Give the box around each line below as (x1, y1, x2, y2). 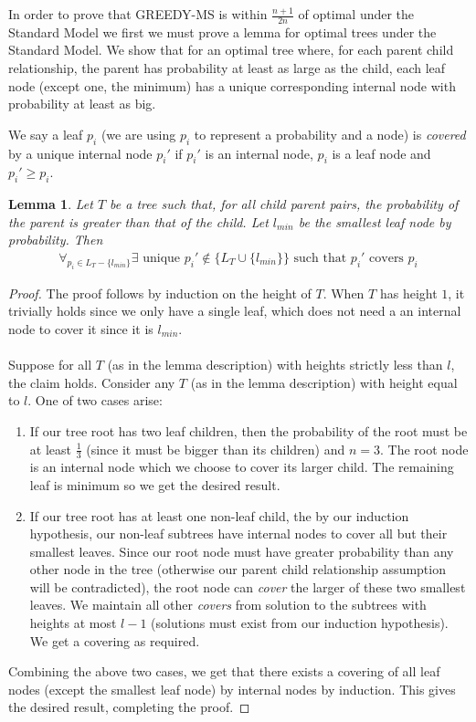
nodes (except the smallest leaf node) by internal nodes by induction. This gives (8, 679, 456, 698)
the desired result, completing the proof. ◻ (8, 697, 250, 717)
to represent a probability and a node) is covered (194, 124, 466, 143)
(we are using (100, 124, 176, 143)
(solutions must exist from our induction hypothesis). (151, 613, 449, 633)
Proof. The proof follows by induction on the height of (8, 283, 312, 302)
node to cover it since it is (8, 319, 153, 338)
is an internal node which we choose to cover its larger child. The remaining (29, 457, 454, 476)
